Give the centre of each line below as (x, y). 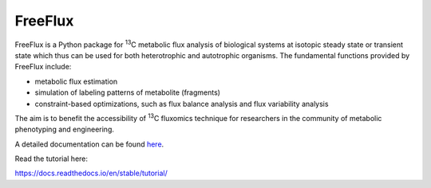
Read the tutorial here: (51, 159)
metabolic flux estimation (76, 81)
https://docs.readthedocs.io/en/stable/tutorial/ (91, 173)
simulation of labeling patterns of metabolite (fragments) (128, 92)
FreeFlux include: (43, 67)
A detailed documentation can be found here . (89, 144)
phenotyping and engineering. (65, 129)
